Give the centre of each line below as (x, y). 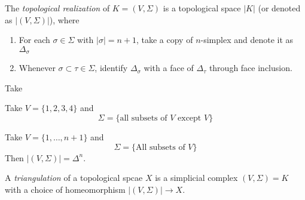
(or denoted (279, 8)
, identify (111, 68)
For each (34, 40)
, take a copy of (164, 40)
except (190, 119)
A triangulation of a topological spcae (74, 178)
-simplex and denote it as (247, 40)
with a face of (169, 68)
